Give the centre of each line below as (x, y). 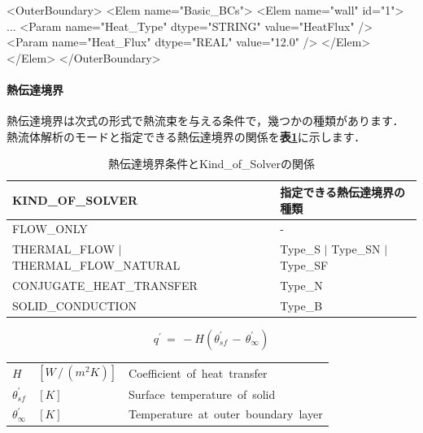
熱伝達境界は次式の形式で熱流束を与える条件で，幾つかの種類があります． (205, 121)
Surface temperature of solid (202, 394)
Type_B (301, 305)
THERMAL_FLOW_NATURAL (96, 264)
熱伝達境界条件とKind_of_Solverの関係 (211, 164)
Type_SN (356, 249)
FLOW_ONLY (50, 229)
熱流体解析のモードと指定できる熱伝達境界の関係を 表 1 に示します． (186, 136)
